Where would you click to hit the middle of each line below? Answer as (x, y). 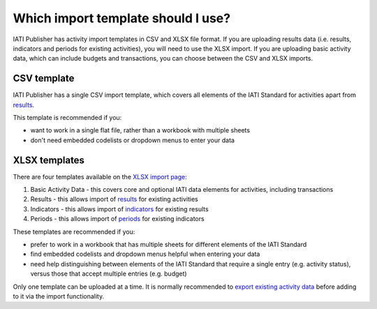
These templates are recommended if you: (74, 232)
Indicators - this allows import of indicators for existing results (119, 209)
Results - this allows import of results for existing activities (114, 199)
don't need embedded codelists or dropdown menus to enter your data (133, 140)
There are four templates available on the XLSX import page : (100, 176)
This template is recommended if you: (67, 118)
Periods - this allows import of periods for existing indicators (118, 219)
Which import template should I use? (121, 18)
